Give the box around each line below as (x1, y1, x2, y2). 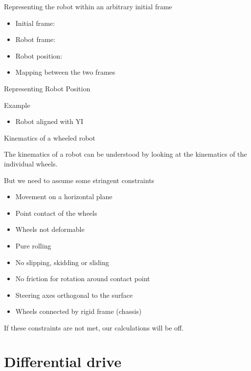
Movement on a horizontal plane (15, 191, 113, 202)
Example (4, 100, 30, 110)
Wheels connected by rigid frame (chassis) (15, 306, 142, 316)
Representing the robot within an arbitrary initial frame (4, 1, 172, 11)
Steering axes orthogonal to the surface (15, 289, 133, 300)
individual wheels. (4, 158, 58, 168)
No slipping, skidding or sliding (15, 257, 109, 267)
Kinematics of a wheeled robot (4, 132, 95, 143)
